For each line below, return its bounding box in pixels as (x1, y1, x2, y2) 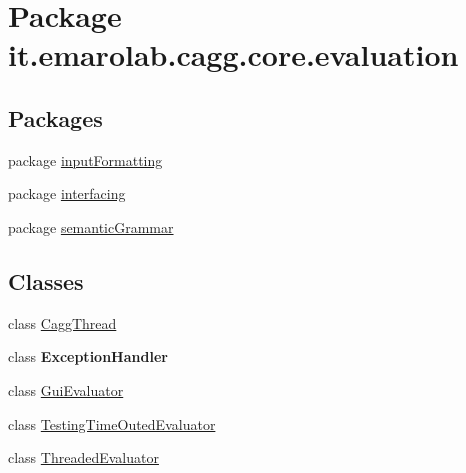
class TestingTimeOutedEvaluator (8, 413, 216, 434)
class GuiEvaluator (8, 379, 124, 400)
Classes (8, 265, 84, 296)
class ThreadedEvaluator (8, 447, 159, 468)
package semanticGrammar (8, 216, 174, 237)
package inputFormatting (8, 149, 163, 170)
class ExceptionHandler (8, 346, 168, 367)
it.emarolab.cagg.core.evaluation (8, 34, 459, 75)
